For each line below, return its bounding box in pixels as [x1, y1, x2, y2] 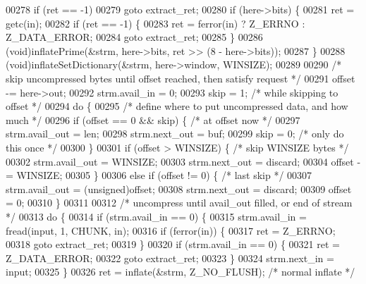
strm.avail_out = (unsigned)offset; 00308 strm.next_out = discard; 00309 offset [6, 181, 352, 196]
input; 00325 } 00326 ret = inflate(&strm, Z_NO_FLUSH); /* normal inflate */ [6, 264, 355, 279]
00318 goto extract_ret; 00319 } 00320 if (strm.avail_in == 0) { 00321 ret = [6, 237, 340, 252]
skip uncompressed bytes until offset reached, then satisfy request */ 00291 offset [6, 70, 355, 85]
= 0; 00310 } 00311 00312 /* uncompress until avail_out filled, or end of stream [6, 195, 353, 210]
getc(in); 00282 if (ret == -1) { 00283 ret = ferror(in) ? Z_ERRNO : [6, 16, 305, 30]
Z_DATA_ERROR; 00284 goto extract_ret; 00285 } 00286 [6, 30, 263, 44]
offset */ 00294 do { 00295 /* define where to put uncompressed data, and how [6, 99, 348, 113]
